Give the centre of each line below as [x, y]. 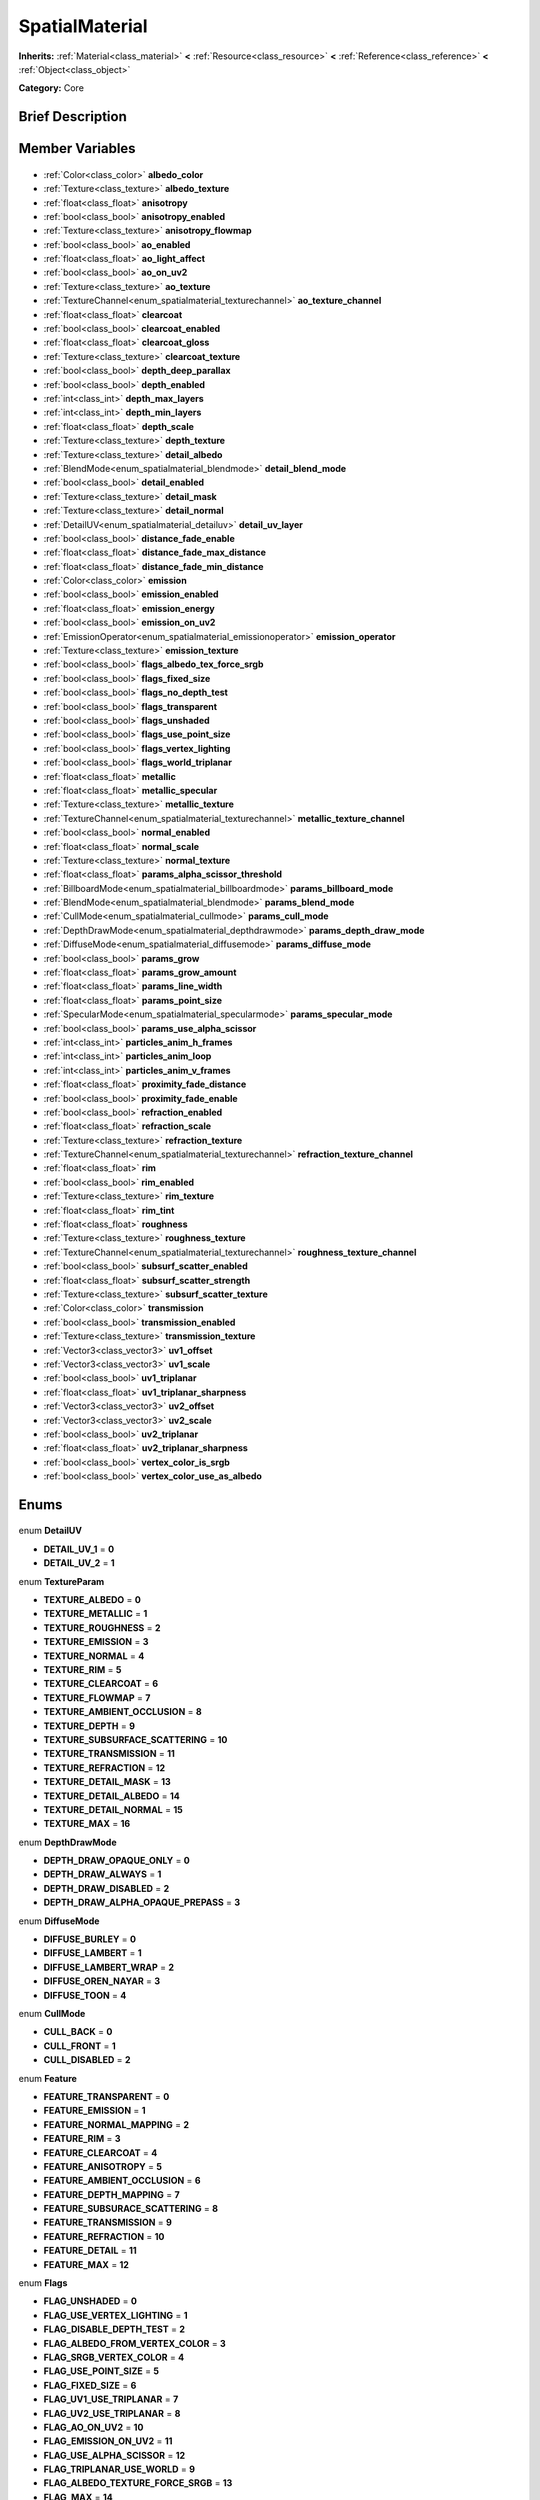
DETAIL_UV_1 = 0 [79, 1549]
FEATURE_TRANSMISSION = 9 [107, 2222]
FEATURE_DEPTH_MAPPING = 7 [111, 2194]
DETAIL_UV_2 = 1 [79, 1563]
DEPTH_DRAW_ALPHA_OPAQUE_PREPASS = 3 [142, 1902]
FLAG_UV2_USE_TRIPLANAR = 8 [112, 2413]
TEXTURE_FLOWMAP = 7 [97, 1697]
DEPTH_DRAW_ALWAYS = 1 [102, 1874]
